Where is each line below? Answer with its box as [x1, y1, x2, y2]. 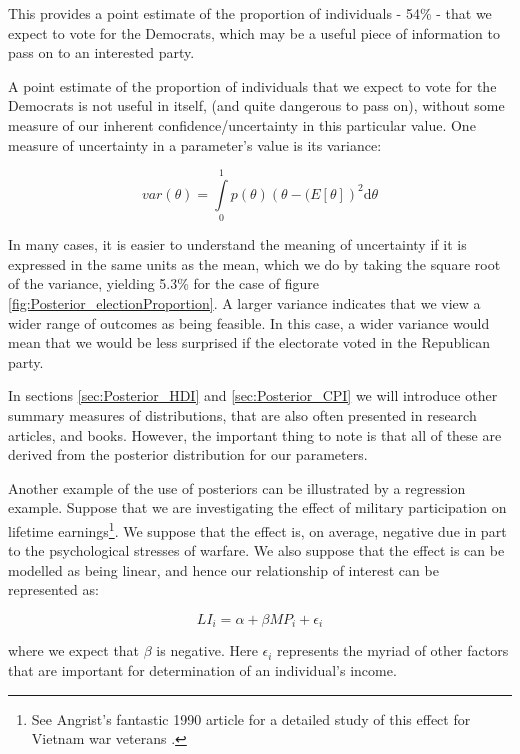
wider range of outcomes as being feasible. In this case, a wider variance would [8, 312, 490, 333]
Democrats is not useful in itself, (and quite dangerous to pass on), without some [8, 95, 505, 116]
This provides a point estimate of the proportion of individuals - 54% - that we [8, 3, 492, 23]
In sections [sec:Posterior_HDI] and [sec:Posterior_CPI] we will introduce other [8, 385, 498, 406]
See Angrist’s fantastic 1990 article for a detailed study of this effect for [31, 708, 471, 729]
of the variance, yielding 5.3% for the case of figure [8, 273, 319, 294]
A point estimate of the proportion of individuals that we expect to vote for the [8, 75, 497, 96]
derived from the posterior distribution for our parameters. [8, 444, 368, 465]
